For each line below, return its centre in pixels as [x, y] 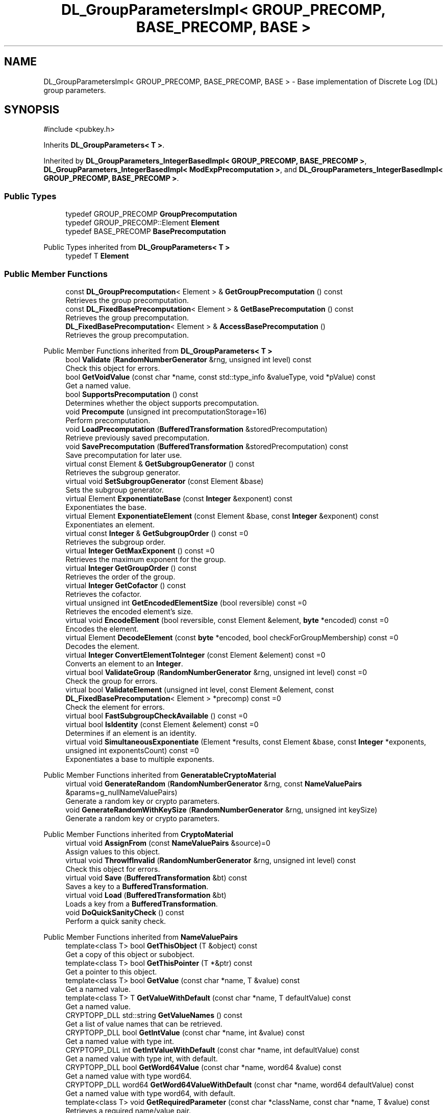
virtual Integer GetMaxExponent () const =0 [140, 550]
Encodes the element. [102, 629]
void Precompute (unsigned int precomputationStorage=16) [166, 411]
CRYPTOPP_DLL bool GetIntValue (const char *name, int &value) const [185, 1032]
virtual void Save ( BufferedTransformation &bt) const [156, 877]
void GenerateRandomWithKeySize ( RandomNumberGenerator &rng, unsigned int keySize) [221, 809]
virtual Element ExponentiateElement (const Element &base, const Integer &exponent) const [222, 516]
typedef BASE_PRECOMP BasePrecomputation [146, 231]
